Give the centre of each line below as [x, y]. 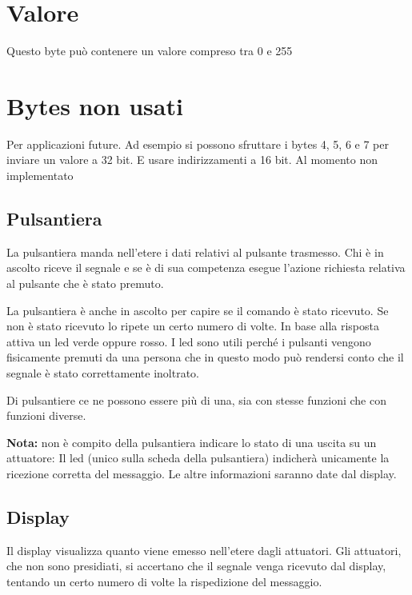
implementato [40, 176]
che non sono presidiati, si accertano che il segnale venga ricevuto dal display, [196, 566]
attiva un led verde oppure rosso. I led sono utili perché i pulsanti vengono [189, 341]
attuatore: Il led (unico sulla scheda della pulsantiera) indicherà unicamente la [198, 458]
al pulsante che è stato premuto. [85, 284]
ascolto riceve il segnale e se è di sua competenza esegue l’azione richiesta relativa [206, 268]
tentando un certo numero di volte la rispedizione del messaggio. [164, 581]
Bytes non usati [95, 105]
